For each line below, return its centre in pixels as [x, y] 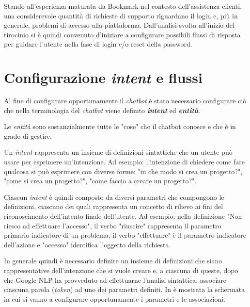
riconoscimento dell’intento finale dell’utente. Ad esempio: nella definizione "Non [123, 216]
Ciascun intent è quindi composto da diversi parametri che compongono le [114, 197]
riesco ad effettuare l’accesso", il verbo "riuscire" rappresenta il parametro [113, 225]
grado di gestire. [28, 136]
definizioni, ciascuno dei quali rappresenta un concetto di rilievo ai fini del [114, 206]
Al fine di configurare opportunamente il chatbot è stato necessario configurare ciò [125, 101]
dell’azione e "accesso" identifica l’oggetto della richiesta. [87, 244]
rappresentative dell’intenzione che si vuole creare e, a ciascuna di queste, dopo [121, 270]
